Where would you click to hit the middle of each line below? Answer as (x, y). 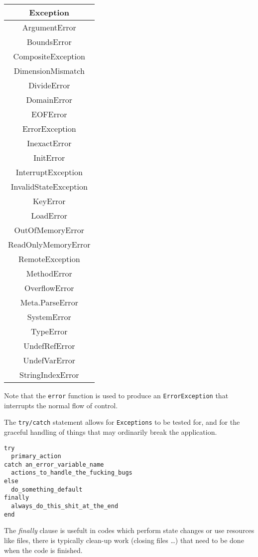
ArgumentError (49, 27)
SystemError (49, 317)
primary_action (36, 456)
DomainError (49, 100)
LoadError (49, 215)
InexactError (49, 143)
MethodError (49, 273)
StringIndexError (49, 375)
